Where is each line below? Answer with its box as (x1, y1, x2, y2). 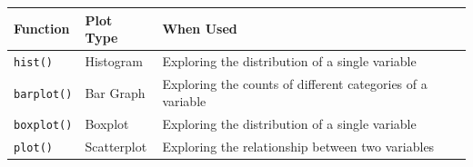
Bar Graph (85, 83, 146, 102)
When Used (162, 19, 237, 38)
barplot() (14, 87, 73, 101)
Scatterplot (85, 137, 147, 156)
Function (14, 19, 70, 38)
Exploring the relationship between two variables (162, 137, 435, 156)
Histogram (85, 51, 143, 70)
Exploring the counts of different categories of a (162, 74, 428, 93)
